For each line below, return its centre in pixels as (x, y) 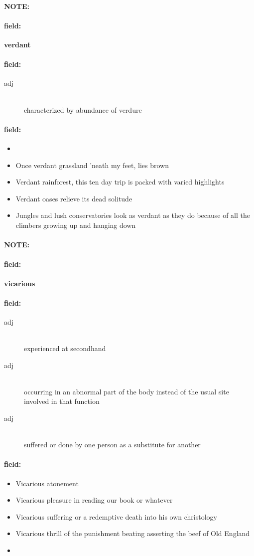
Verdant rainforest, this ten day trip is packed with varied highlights (120, 182)
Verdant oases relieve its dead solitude (74, 198)
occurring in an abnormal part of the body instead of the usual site (127, 391)
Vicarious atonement (47, 483)
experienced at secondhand (65, 348)
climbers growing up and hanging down (76, 225)
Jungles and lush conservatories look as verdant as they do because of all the (133, 215)
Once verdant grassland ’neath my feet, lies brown (92, 165)
